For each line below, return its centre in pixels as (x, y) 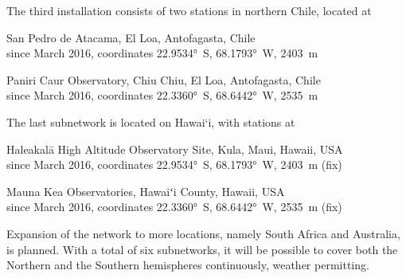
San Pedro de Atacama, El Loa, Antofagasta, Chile (131, 37)
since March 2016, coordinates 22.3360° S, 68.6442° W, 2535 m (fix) (174, 207)
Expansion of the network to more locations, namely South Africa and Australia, (203, 233)
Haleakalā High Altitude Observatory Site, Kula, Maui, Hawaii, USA (175, 149)
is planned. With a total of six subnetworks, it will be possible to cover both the (202, 249)
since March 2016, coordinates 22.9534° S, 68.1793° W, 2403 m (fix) (174, 164)
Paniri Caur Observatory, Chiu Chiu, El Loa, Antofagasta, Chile (164, 79)
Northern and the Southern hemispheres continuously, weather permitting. (188, 265)
